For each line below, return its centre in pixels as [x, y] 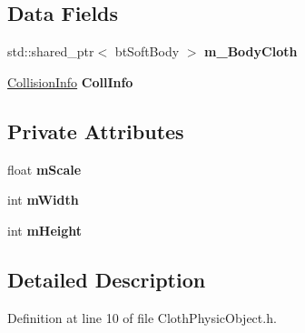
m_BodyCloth [251, 51]
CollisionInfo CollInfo [70, 81]
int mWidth [43, 200]
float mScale [44, 169]
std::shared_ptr [51, 51]
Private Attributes [96, 131]
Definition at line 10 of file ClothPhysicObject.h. [142, 317]
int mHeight [45, 230]
